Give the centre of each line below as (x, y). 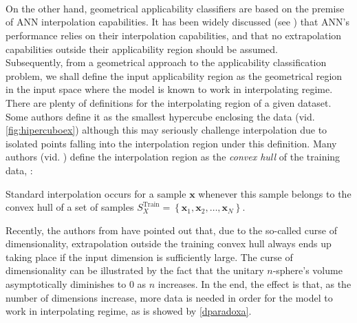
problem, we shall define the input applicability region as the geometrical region (174, 75)
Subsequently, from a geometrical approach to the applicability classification (166, 62)
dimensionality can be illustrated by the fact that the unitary (135, 270)
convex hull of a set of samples (70, 207)
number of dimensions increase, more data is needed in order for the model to (169, 297)
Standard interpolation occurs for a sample (96, 193)
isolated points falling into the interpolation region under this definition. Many (171, 143)
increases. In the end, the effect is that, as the (255, 284)
